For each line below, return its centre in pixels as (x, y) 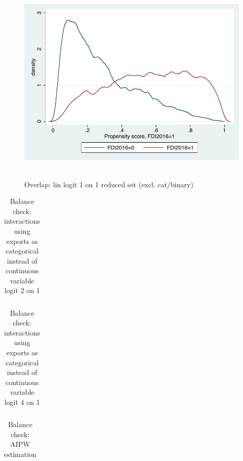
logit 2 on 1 (22, 290)
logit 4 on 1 (22, 402)
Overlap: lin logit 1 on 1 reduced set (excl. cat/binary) (109, 184)
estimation (20, 454)
